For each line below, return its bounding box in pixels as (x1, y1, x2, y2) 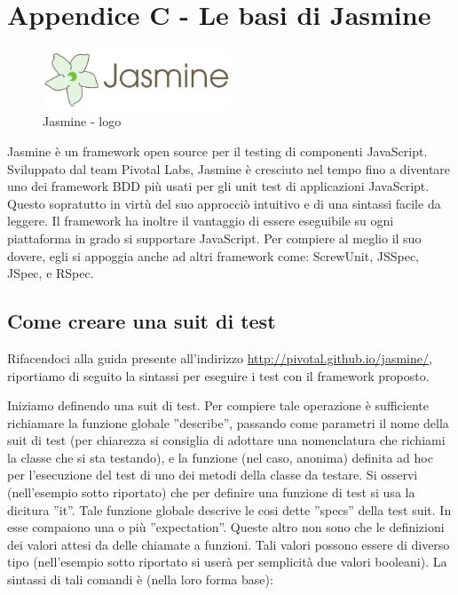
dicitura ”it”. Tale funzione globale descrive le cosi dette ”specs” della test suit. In (7, 500, 452, 519)
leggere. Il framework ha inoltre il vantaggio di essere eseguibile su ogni (7, 211, 394, 230)
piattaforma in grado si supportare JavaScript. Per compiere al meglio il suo (7, 228, 422, 247)
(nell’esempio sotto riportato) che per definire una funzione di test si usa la (7, 483, 415, 502)
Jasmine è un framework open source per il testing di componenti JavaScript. (7, 141, 428, 160)
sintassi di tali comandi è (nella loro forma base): (7, 570, 273, 589)
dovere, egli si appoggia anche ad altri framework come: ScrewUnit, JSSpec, (7, 246, 420, 265)
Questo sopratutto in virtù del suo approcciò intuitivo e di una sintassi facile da (7, 194, 441, 212)
